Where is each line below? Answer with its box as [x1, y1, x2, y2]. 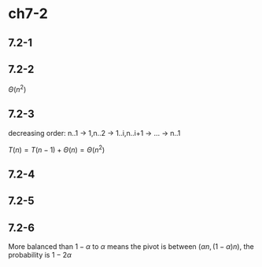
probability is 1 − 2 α [8, 251, 72, 260]
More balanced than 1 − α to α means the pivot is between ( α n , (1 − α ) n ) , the [8, 242, 254, 251]
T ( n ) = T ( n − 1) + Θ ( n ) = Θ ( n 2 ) [8, 143, 105, 154]
